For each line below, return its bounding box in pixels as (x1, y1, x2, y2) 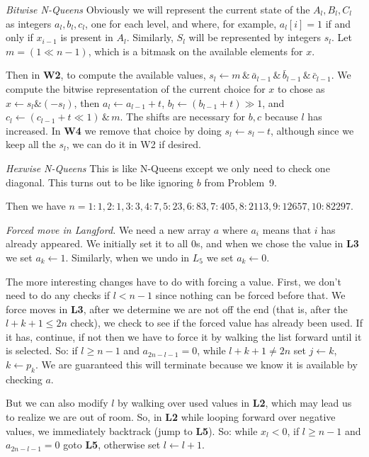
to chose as (278, 81, 325, 96)
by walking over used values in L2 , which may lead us (118, 395, 352, 410)
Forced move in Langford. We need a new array (6, 222, 211, 237)
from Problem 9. (204, 174, 278, 189)
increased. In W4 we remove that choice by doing (6, 123, 222, 137)
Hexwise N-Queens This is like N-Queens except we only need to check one (6, 160, 330, 175)
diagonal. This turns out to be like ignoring (6, 174, 194, 189)
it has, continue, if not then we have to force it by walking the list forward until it (6, 329, 362, 344)
